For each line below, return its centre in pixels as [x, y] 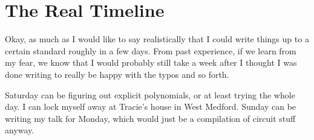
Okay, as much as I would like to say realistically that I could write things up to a [157, 39]
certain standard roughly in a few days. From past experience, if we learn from [151, 50]
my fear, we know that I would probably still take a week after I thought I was [151, 62]
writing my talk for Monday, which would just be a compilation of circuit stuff [150, 118]
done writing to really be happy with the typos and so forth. [117, 74]
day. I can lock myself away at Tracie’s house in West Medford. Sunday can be [151, 107]
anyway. [20, 130]
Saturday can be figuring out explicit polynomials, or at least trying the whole [150, 94]
